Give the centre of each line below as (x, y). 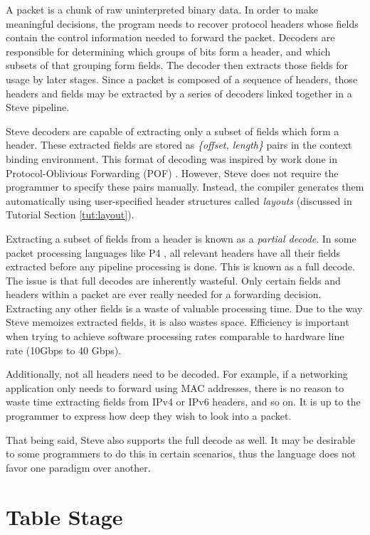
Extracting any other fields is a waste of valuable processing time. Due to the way (184, 308)
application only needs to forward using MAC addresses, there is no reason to (175, 387)
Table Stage (64, 516)
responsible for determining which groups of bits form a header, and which (168, 51)
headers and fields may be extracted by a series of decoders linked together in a (179, 93)
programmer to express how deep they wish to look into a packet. (149, 416)
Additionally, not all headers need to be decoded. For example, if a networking (177, 374)
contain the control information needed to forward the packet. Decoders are (170, 37)
